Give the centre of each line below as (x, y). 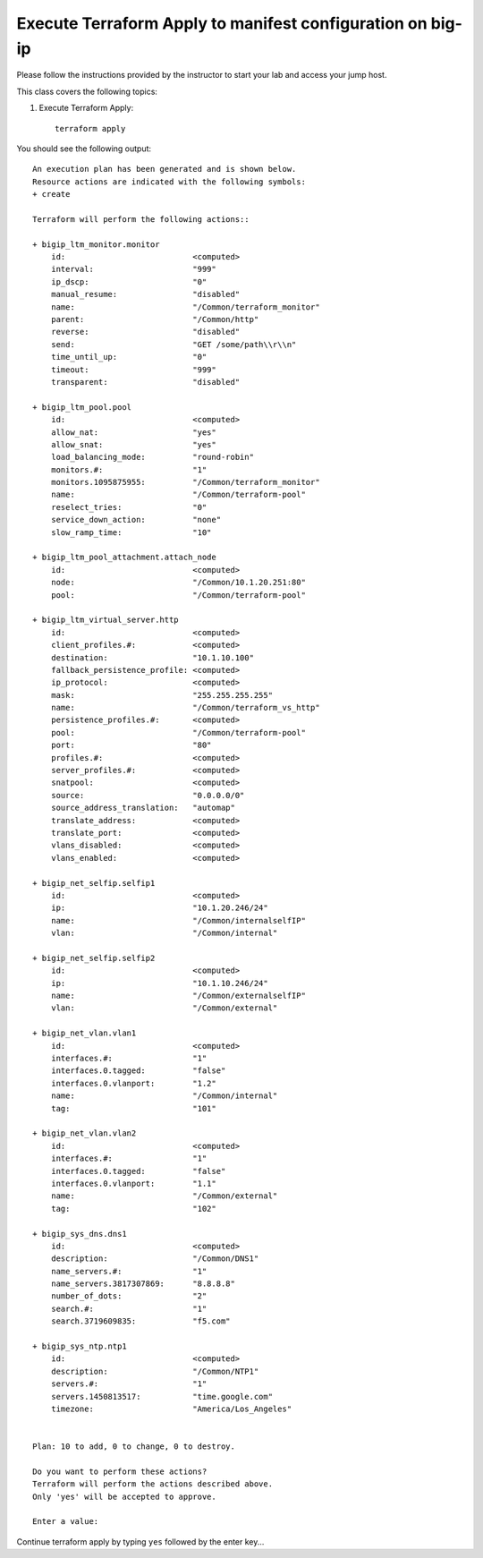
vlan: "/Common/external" (164, 1008)
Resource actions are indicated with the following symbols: (169, 182)
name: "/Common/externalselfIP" (178, 996)
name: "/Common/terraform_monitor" (186, 307)
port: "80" (131, 745)
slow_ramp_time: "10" (131, 532)
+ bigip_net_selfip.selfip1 (94, 883)
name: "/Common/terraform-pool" (178, 495)
